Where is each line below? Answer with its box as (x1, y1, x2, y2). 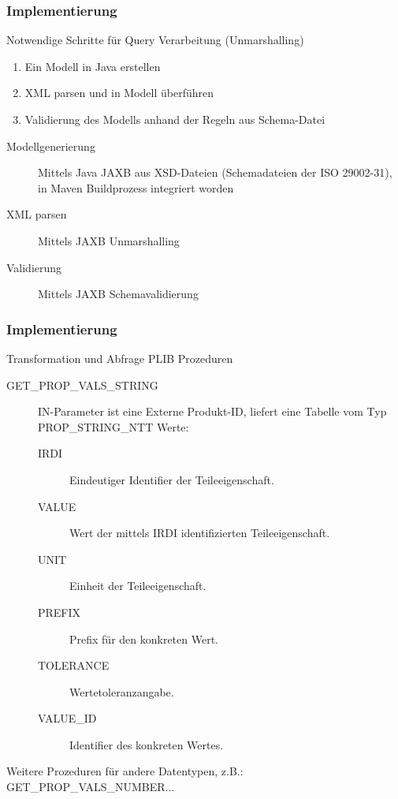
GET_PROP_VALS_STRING (6, 376, 158, 393)
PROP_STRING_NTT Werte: (38, 418, 189, 435)
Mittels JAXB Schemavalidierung (38, 286, 199, 302)
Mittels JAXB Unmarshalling (38, 232, 180, 248)
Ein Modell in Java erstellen (24, 58, 161, 74)
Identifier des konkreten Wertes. (69, 736, 224, 752)
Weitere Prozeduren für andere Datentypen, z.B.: (6, 763, 244, 779)
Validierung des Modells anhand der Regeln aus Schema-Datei (24, 111, 325, 127)
